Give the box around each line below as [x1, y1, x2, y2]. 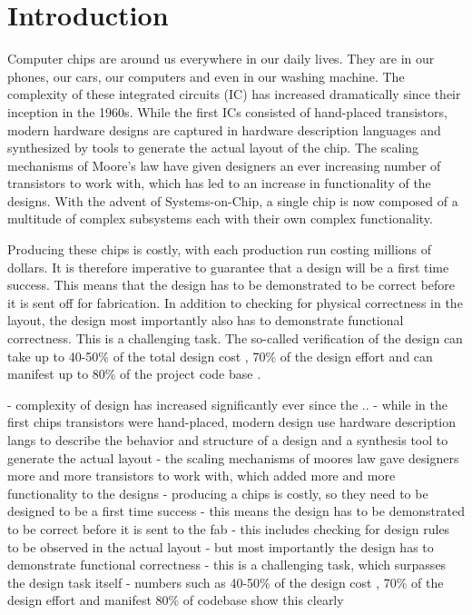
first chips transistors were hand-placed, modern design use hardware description [7, 412, 457, 431]
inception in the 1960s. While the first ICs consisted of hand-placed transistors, [7, 102, 447, 121]
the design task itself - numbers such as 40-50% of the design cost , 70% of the [7, 572, 444, 591]
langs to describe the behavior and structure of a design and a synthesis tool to [7, 431, 448, 449]
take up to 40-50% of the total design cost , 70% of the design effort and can [7, 346, 433, 365]
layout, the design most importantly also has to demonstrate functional [7, 311, 404, 330]
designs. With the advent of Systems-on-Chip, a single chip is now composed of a [7, 191, 458, 210]
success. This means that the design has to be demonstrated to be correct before [7, 275, 456, 294]
